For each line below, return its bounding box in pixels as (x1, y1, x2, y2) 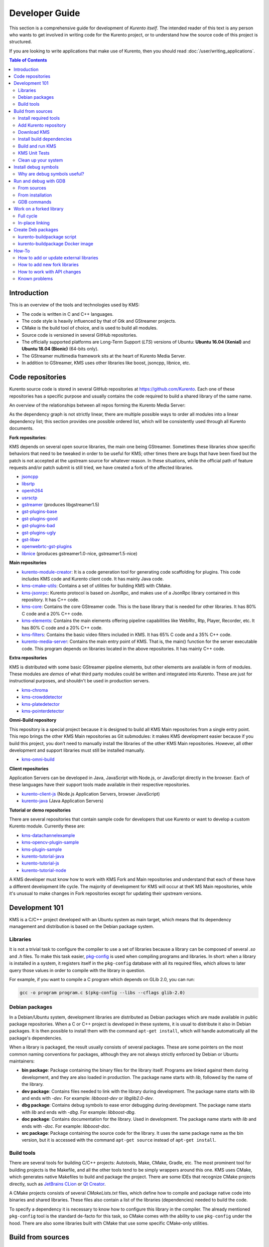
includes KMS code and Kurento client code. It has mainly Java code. (21, 576, 164, 582)
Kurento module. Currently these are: (9, 823, 86, 829)
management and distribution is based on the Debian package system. (9, 923, 154, 930)
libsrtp (21, 480, 35, 486)
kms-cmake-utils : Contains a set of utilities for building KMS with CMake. (21, 583, 172, 589)
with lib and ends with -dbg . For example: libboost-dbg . (21, 1109, 136, 1115)
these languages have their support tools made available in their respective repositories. (9, 782, 190, 788)
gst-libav (21, 536, 40, 542)
